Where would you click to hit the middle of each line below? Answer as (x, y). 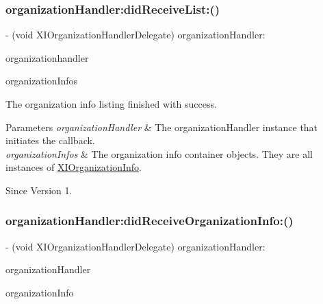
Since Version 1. (39, 190)
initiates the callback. (50, 140)
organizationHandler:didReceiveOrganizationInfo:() (150, 221)
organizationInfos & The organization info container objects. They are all (159, 153)
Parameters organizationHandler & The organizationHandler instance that (162, 127)
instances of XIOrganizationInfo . (74, 167)
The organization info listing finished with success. (111, 104)
